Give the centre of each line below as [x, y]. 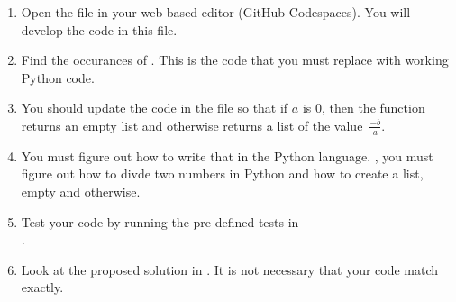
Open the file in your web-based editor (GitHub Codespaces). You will [216, 12]
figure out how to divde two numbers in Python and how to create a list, [222, 174]
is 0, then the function [364, 108]
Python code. [58, 77]
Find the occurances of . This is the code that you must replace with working [235, 60]
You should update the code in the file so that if [155, 108]
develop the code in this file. [99, 29]
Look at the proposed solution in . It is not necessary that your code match [230, 269]
